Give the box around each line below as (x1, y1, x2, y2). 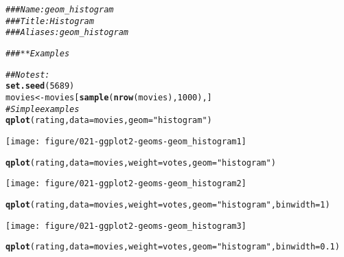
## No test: (5, 69, 50, 80)
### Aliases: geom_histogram (5, 27, 128, 38)
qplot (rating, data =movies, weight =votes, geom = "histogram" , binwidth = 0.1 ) (5, 242, 340, 252)
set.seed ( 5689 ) (5, 81, 75, 91)
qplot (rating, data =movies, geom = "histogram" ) (5, 115, 212, 126)
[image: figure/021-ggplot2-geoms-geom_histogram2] (5, 179, 246, 189)
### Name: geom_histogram (5, 5, 114, 14)
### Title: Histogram (5, 16, 94, 26)
